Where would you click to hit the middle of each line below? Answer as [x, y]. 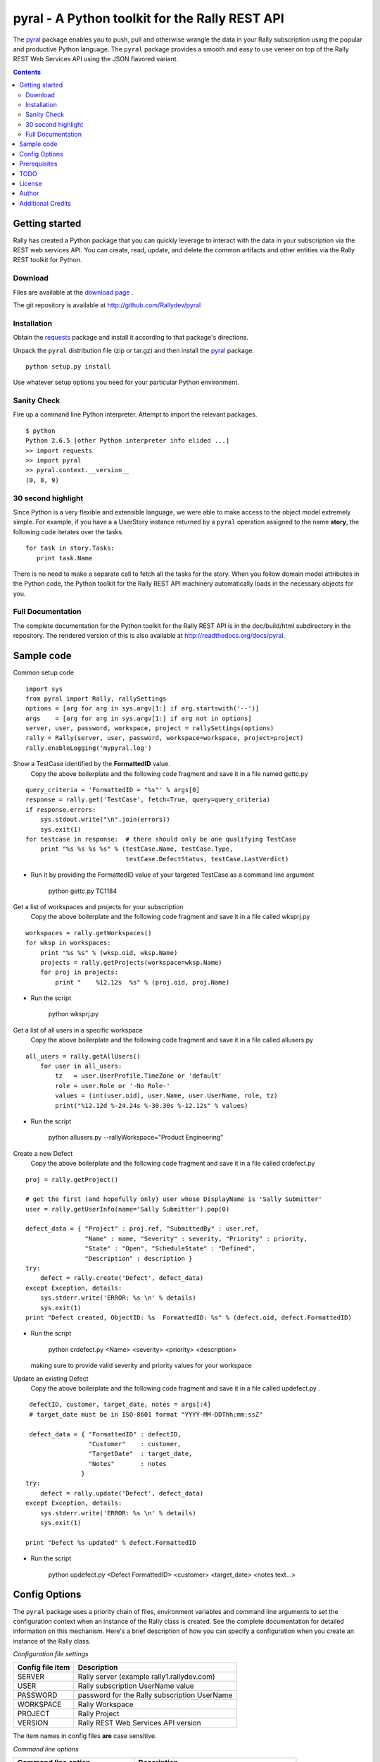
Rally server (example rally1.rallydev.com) [146, 1677]
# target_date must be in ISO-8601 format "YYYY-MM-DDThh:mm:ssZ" [146, 1414]
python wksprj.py [74, 1014]
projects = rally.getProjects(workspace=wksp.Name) [131, 962]
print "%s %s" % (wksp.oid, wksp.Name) [109, 953]
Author [29, 193]
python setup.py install [68, 366]
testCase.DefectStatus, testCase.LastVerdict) [207, 859]
